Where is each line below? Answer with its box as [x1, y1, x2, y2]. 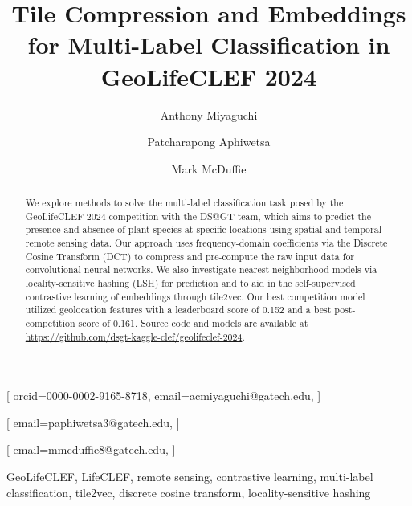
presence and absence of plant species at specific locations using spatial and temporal [25, 222, 381, 236]
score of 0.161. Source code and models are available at [78, 316, 308, 329]
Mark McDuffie [171, 160, 247, 177]
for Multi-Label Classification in [27, 28, 390, 61]
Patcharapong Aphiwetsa [147, 133, 271, 150]
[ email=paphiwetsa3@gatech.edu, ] [6, 414, 180, 431]
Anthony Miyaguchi [160, 106, 258, 123]
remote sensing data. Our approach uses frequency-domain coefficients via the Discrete [25, 236, 388, 250]
